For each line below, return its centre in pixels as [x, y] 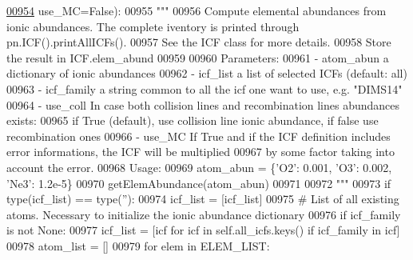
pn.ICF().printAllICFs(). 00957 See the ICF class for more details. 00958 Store [199, 42]
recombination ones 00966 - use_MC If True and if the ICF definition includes [199, 136]
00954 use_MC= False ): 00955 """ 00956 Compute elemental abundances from [197, 10]
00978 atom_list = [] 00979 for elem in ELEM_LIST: [138, 245]
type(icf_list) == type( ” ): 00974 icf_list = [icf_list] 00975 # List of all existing [203, 199]
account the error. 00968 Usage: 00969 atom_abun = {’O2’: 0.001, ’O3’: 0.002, [199, 167]
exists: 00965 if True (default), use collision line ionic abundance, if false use [193, 120]
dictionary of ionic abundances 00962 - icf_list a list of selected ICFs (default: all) [207, 73]
